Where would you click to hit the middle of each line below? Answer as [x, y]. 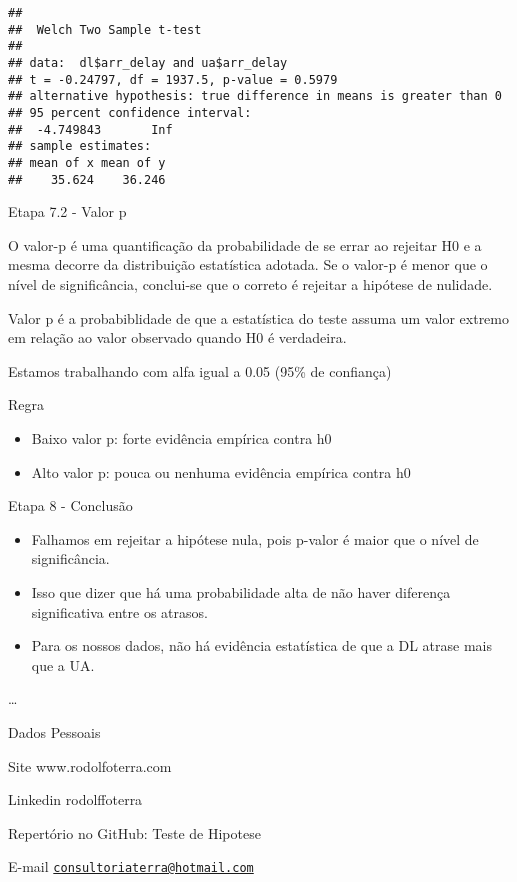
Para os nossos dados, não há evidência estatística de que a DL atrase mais [261, 645]
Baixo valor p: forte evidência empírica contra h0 [181, 437]
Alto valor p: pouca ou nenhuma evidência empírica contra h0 [221, 471]
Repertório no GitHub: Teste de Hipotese [134, 832]
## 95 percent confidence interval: [130, 112]
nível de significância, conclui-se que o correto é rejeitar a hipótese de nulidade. [250, 284]
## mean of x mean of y [87, 162]
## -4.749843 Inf [90, 129]
